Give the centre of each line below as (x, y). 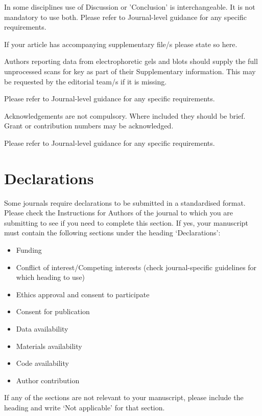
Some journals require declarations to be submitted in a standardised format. (125, 202)
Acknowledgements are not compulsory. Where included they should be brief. (125, 115)
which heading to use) (51, 277)
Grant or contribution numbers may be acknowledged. (89, 126)
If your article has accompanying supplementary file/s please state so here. (121, 44)
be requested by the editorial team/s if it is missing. (86, 81)
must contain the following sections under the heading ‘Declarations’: (112, 233)
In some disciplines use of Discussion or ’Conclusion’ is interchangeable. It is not (130, 7)
